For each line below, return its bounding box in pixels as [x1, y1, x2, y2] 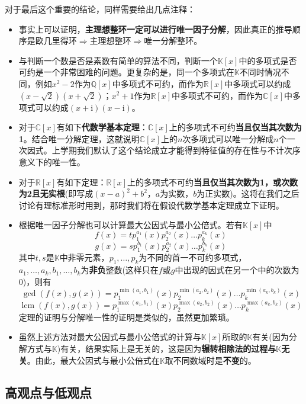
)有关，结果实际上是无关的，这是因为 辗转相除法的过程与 [57, 342, 276, 355]
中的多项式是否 [239, 54, 297, 66]
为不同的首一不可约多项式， [138, 251, 247, 264]
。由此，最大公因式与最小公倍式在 [27, 354, 160, 366]
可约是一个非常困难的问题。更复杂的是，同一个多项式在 [18, 66, 234, 78]
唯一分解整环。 [144, 34, 202, 47]
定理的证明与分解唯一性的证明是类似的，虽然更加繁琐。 [18, 310, 234, 323]
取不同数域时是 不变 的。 [165, 354, 256, 366]
